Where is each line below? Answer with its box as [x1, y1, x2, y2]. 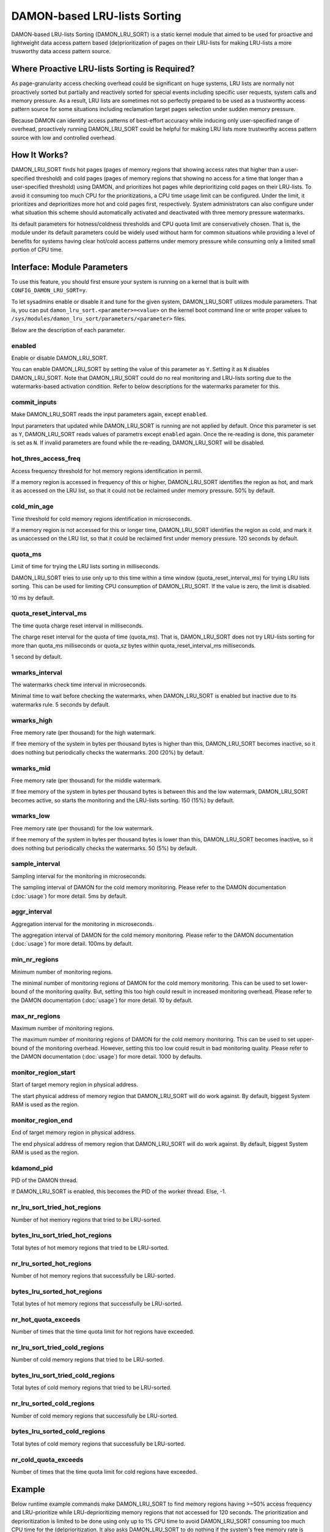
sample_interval [11, 860, 61, 868]
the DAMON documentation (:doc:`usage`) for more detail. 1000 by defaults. [11, 1053, 203, 1060]
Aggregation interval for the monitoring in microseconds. [11, 920, 154, 928]
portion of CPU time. [11, 246, 64, 253]
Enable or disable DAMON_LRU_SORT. [11, 354, 108, 362]
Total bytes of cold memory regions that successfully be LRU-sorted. [11, 1440, 186, 1447]
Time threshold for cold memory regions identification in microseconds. [11, 515, 192, 522]
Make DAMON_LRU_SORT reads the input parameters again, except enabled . [11, 411, 208, 418]
